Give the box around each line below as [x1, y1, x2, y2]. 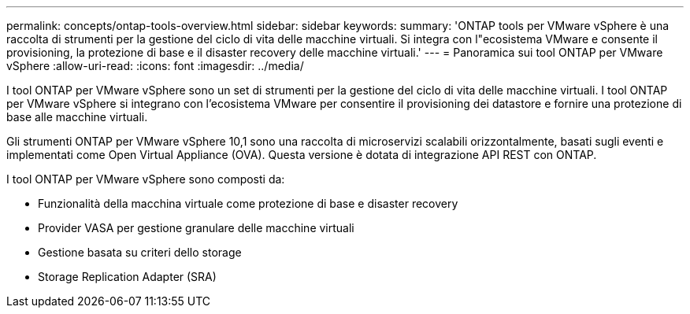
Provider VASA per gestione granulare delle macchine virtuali [38, 221, 354, 235]
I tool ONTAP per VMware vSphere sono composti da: [6, 172, 285, 186]
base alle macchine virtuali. [6, 110, 148, 124]
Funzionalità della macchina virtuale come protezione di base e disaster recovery [38, 197, 458, 210]
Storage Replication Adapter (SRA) [38, 270, 217, 283]
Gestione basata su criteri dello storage [38, 246, 242, 259]
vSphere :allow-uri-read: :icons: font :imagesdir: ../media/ [6, 59, 304, 72]
